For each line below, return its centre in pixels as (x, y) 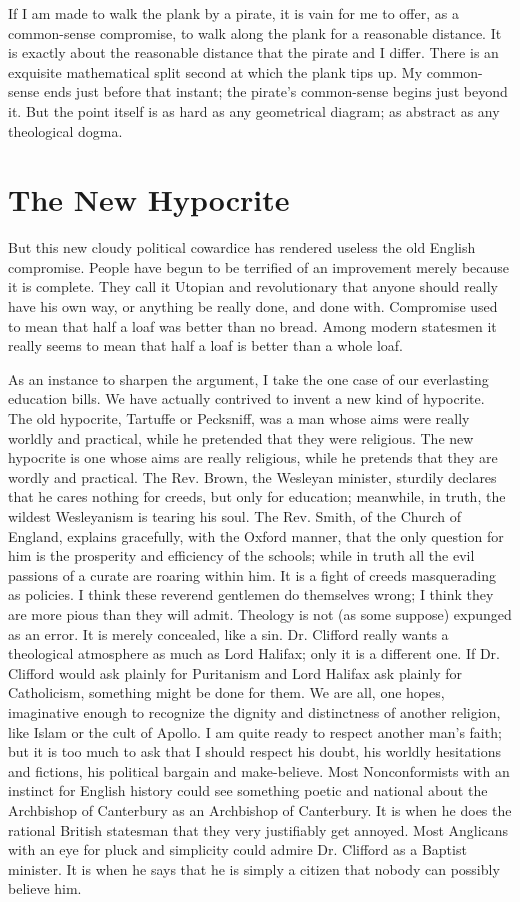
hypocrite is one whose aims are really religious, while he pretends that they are (253, 457)
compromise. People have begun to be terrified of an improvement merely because (259, 266)
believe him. (45, 888)
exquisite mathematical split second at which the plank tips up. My (215, 71)
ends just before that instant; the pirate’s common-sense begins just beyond (275, 91)
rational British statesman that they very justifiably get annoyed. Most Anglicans (258, 829)
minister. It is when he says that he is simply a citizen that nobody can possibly (254, 868)
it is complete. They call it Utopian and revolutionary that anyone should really (253, 286)
